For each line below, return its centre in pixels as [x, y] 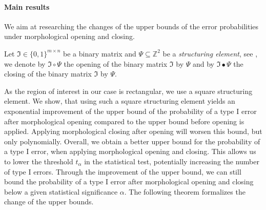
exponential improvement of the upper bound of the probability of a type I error [130, 111]
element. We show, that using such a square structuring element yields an [120, 101]
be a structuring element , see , [210, 53]
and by [203, 63]
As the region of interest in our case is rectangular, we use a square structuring [128, 91]
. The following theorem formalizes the [185, 191]
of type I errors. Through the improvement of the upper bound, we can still [123, 171]
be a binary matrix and [100, 53]
